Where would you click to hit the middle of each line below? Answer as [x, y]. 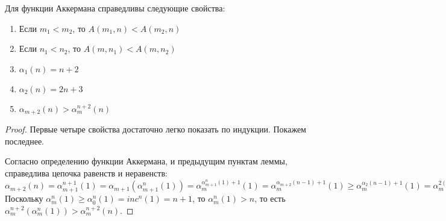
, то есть [270, 198]
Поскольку [24, 198]
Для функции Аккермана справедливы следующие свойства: [115, 8]
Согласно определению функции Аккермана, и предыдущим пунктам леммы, [146, 161]
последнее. [25, 141]
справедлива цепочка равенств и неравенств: [86, 173]
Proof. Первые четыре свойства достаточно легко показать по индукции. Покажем [155, 129]
